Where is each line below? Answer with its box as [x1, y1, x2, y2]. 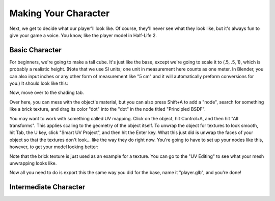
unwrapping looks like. [9, 160, 57, 166]
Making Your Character [9, 8, 110, 19]
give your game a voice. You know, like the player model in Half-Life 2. [9, 32, 157, 38]
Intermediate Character [9, 183, 86, 191]
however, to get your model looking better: [9, 144, 99, 150]
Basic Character [9, 46, 62, 54]
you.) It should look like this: [9, 80, 68, 86]
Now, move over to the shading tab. [9, 89, 84, 96]
